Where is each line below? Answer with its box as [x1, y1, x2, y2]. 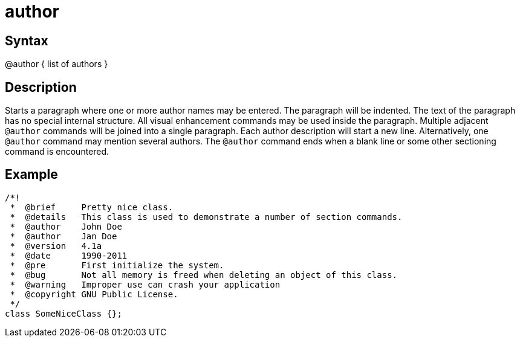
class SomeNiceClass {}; [5, 308, 122, 318]
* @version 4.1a [10, 240, 102, 251]
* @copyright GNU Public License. [10, 289, 178, 299]
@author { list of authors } [5, 59, 108, 69]
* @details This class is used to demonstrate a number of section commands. [10, 211, 403, 222]
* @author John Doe [10, 221, 122, 231]
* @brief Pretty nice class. [10, 202, 174, 212]
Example [5, 167, 58, 182]
